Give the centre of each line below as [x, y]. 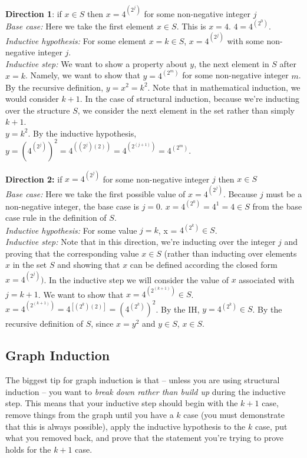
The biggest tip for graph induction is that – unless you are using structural [143, 380]
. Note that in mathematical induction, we [224, 87]
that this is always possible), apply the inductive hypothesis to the [126, 426]
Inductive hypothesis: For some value [71, 230]
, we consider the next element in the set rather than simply [186, 110]
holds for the [28, 449]
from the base [277, 206]
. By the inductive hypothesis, [82, 133]
